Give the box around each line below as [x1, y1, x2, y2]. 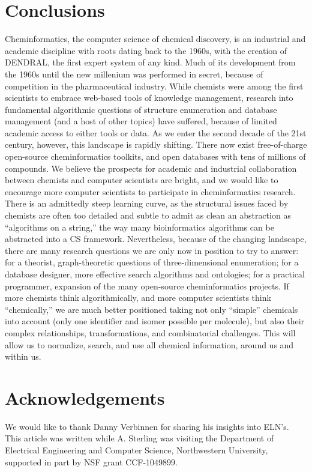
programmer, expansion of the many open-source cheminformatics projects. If [5, 279, 289, 292]
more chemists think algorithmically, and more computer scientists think [5, 291, 271, 304]
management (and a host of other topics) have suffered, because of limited [5, 115, 277, 127]
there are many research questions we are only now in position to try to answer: [5, 244, 299, 256]
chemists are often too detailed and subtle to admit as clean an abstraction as [5, 209, 291, 222]
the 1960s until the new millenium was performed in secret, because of [5, 67, 263, 80]
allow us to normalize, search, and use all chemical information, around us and [5, 338, 294, 351]
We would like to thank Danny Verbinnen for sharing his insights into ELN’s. [5, 420, 289, 432]
